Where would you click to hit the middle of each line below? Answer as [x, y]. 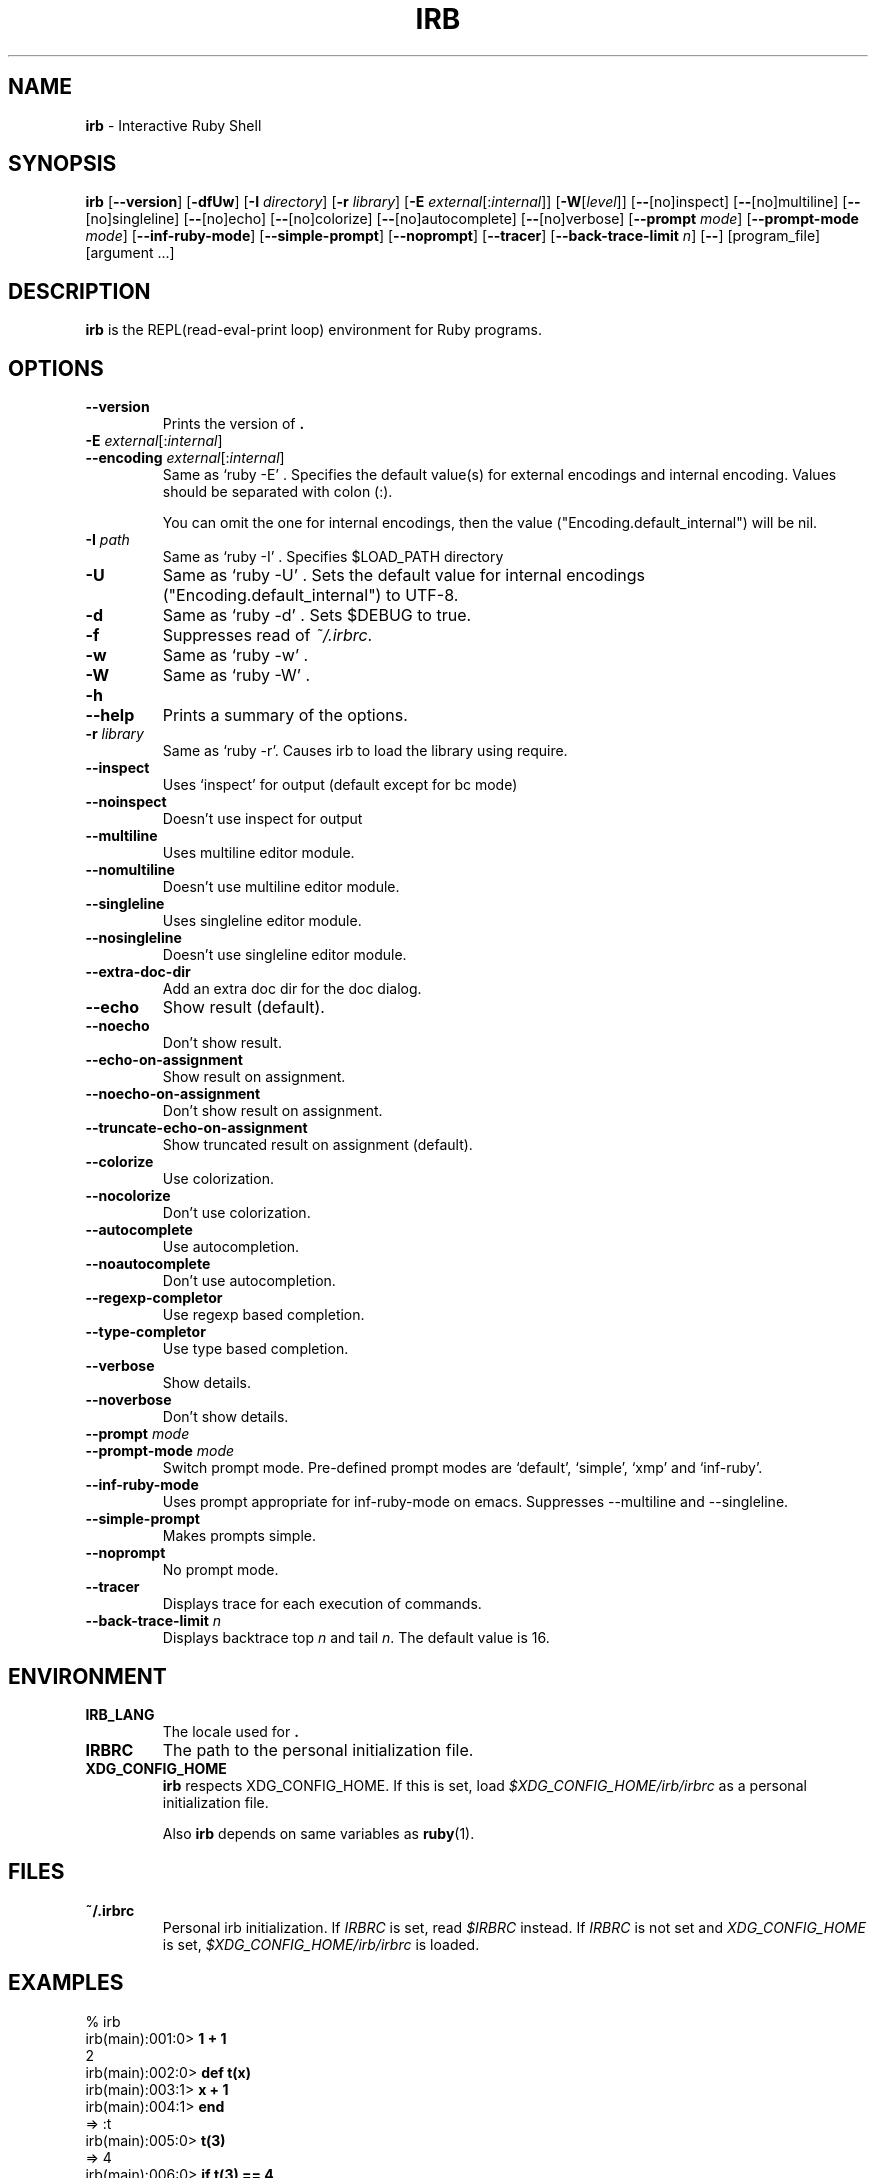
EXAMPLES [66, 1983]
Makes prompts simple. [239, 1536]
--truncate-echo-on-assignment [196, 1128]
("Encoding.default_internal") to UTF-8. [310, 595]
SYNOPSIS [62, 164]
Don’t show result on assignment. [272, 1111]
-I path [107, 540]
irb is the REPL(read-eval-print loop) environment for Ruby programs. [313, 330]
